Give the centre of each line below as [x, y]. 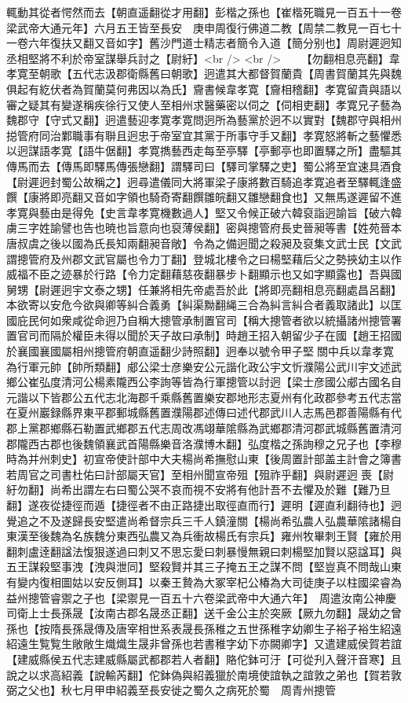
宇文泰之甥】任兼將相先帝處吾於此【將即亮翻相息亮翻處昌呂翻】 [237, 289]
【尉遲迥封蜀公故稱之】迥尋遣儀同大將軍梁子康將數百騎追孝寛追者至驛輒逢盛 [204, 181]
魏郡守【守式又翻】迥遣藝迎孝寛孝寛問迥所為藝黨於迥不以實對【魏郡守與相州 [204, 120]
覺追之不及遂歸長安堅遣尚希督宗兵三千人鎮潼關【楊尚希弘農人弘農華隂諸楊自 [204, 520]
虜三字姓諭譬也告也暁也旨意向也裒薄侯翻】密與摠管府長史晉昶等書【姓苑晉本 [204, 228]
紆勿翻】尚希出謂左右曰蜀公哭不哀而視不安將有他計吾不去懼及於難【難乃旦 [199, 490]
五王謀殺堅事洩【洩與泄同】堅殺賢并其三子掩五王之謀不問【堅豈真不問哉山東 [204, 567]
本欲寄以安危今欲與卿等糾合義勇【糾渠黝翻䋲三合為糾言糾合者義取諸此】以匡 [204, 305]
